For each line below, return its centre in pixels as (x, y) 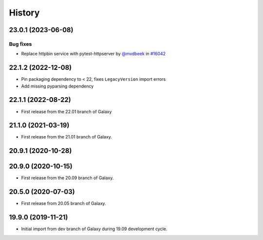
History (24, 13)
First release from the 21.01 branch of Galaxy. (66, 137)
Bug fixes (20, 44)
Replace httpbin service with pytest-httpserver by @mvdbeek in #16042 (93, 54)
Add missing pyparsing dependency (57, 86)
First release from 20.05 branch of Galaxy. (64, 204)
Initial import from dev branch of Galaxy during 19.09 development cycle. (94, 229)
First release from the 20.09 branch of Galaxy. (67, 178)
